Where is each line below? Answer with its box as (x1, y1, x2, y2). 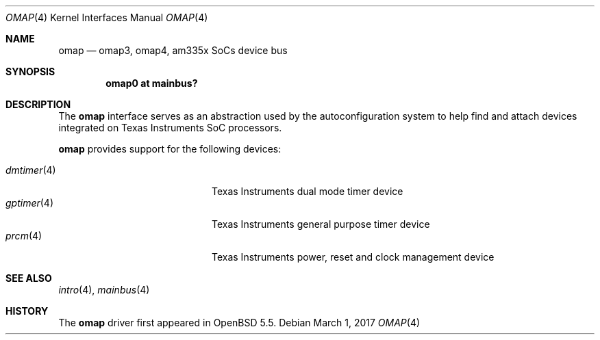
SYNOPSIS (5, 66, 55, 77)
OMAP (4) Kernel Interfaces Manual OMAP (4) (5, 12, 208, 23)
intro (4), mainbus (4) (58, 284, 150, 296)
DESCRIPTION (5, 99, 71, 110)
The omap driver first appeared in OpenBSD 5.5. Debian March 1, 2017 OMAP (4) (58, 317, 421, 328)
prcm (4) (5, 230, 42, 241)
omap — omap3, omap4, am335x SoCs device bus (58, 44, 288, 56)
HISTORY (5, 305, 49, 317)
